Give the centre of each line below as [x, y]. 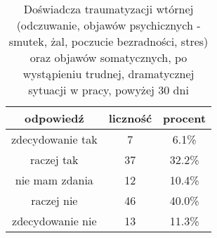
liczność [130, 118]
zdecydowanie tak [54, 139]
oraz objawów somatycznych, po [108, 57]
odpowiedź [54, 118]
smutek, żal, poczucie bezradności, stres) [108, 41]
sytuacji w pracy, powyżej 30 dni [108, 90]
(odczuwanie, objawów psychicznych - [108, 25]
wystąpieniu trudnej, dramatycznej [108, 74]
